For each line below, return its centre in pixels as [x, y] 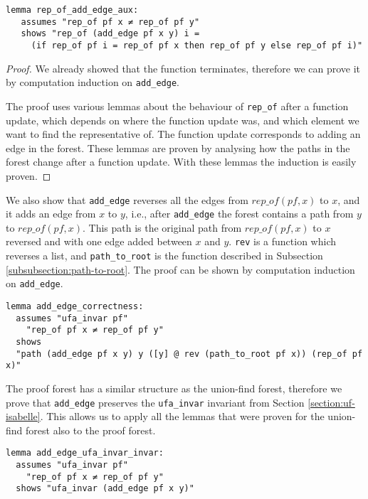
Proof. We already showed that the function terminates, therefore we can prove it [183, 68]
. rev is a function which [283, 241]
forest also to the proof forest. [91, 430]
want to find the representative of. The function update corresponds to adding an [183, 134]
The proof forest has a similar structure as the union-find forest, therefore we [174, 388]
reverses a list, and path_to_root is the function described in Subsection [164, 256]
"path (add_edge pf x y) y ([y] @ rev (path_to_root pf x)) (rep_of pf [189, 354]
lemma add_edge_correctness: [75, 306]
